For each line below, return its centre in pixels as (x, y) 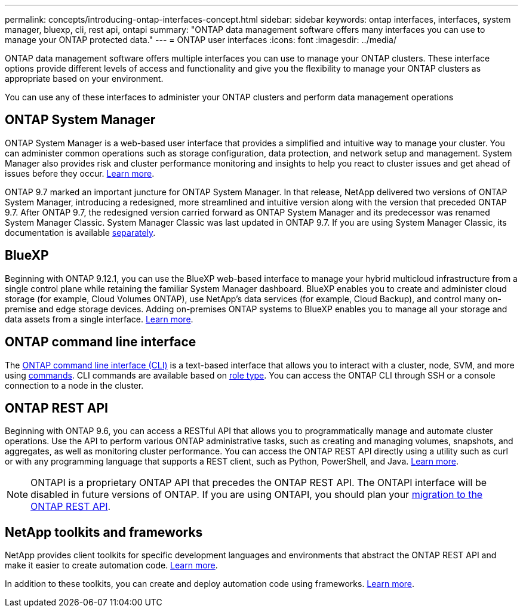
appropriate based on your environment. (84, 79)
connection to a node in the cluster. (74, 385)
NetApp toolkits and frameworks (104, 532)
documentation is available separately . (80, 232)
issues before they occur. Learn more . (80, 173)
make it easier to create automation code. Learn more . (111, 565)
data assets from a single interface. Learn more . (99, 319)
